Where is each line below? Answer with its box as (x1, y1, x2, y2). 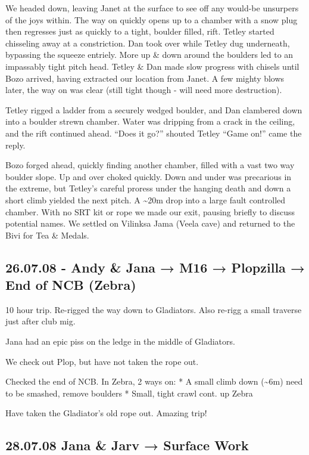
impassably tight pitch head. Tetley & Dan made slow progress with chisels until (5, 60, 299, 72)
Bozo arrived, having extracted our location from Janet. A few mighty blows (5, 72, 285, 84)
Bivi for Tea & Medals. (5, 228, 89, 241)
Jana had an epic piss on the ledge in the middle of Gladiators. (5, 335, 235, 348)
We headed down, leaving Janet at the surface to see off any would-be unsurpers (5, 2, 299, 14)
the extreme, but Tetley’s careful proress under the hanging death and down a (5, 182, 291, 194)
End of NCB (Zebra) (5, 276, 136, 294)
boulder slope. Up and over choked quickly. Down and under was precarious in (5, 170, 292, 182)
